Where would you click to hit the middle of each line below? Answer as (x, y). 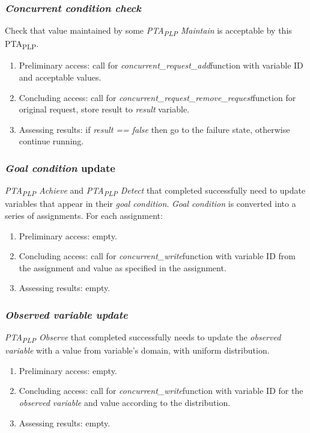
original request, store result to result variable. (104, 109)
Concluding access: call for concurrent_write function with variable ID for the (161, 391)
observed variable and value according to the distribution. (125, 403)
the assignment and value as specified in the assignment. (123, 267)
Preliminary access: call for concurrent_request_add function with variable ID (161, 65)
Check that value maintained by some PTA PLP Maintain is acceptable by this (148, 31)
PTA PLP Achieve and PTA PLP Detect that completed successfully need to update (155, 191)
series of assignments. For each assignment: (84, 215)
